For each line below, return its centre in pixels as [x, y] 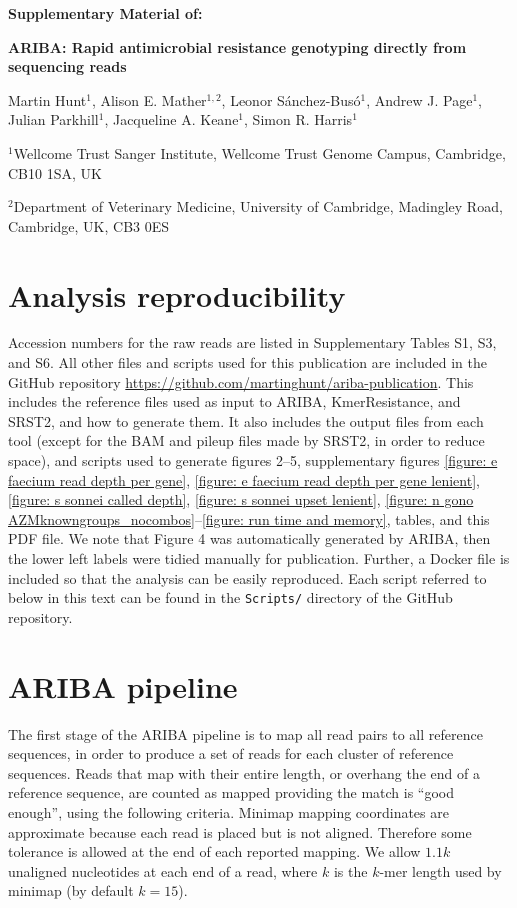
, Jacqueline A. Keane [171, 119]
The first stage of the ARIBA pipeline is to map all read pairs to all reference [245, 733]
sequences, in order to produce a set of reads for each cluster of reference [231, 753]
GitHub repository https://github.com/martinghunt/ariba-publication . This [241, 381]
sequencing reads [67, 66]
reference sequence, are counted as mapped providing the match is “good [231, 792]
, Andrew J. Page [419, 99]
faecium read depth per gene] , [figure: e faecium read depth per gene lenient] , [244, 479]
